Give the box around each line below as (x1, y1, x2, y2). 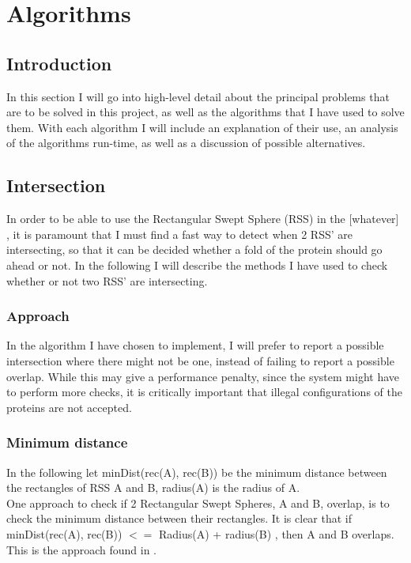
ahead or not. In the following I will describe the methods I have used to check (6, 256, 388, 273)
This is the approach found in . (6, 541, 157, 557)
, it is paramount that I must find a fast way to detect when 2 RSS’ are (6, 225, 353, 242)
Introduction (6, 51, 112, 75)
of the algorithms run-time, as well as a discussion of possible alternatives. (6, 134, 366, 151)
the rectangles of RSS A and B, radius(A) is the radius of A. (6, 479, 300, 496)
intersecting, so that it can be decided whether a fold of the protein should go (6, 241, 383, 258)
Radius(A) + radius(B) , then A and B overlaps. (159, 525, 394, 542)
